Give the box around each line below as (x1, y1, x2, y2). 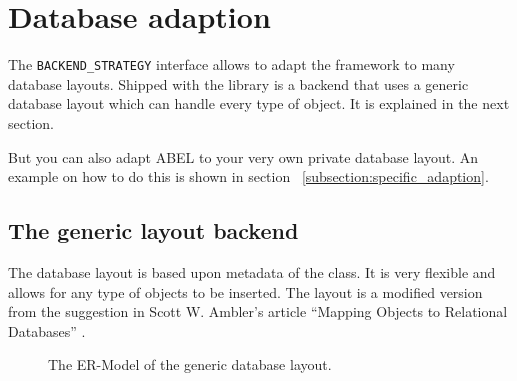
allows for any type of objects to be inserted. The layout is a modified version (8, 281, 483, 302)
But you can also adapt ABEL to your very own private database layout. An (8, 146, 479, 167)
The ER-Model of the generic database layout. (48, 354, 332, 375)
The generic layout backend (8, 215, 299, 246)
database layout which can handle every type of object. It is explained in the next (8, 93, 510, 114)
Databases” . (8, 320, 86, 341)
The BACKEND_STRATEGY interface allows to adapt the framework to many (8, 54, 455, 75)
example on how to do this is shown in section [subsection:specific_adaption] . (8, 166, 489, 187)
